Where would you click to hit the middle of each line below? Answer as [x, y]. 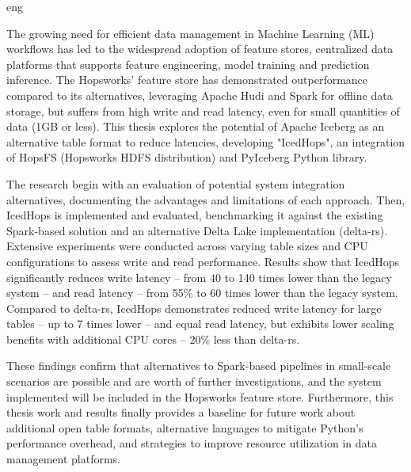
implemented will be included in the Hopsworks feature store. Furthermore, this [200, 396]
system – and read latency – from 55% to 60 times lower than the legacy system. [202, 293]
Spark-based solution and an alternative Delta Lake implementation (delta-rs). [197, 230]
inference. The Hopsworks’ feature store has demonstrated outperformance [187, 80]
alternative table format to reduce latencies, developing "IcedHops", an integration [206, 141]
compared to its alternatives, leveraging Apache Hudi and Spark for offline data [200, 95]
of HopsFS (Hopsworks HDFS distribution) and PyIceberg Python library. [187, 157]
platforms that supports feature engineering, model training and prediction [188, 64]
